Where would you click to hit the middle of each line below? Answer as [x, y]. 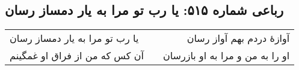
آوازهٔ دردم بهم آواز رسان [238, 38]
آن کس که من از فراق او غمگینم [77, 56]
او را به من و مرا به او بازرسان [226, 56]
